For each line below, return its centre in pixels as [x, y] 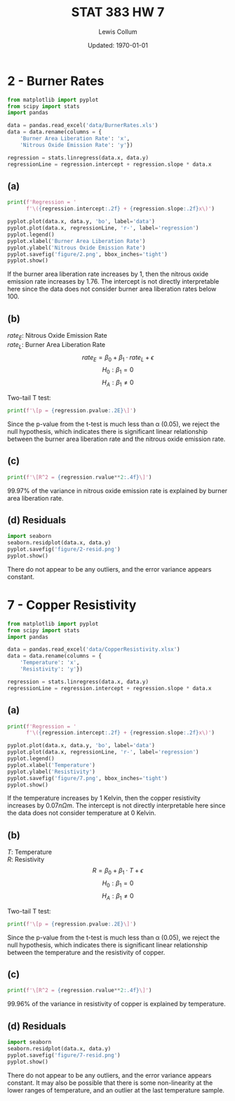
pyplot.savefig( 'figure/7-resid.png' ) [64, 1055]
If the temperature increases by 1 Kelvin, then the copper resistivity [104, 798]
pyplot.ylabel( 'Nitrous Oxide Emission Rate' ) [76, 248]
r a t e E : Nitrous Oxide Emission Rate [57, 336]
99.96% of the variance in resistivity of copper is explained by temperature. [116, 1004]
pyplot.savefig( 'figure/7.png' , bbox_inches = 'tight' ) [88, 778]
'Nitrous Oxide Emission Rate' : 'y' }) [76, 145]
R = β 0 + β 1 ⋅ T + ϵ [118, 871]
